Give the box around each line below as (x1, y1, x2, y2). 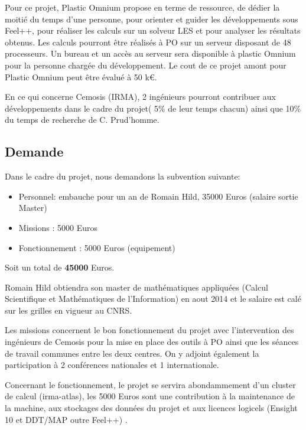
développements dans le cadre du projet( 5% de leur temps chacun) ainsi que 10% (5, 102, 301, 114)
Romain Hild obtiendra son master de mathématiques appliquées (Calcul (5, 281, 268, 293)
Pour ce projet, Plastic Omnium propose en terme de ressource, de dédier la (5, 1, 280, 13)
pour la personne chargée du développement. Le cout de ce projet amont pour (5, 58, 287, 71)
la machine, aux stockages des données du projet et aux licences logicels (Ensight (5, 402, 298, 414)
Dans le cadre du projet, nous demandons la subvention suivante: (5, 170, 240, 183)
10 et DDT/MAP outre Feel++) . (5, 413, 128, 425)
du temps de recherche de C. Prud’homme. (5, 113, 159, 126)
